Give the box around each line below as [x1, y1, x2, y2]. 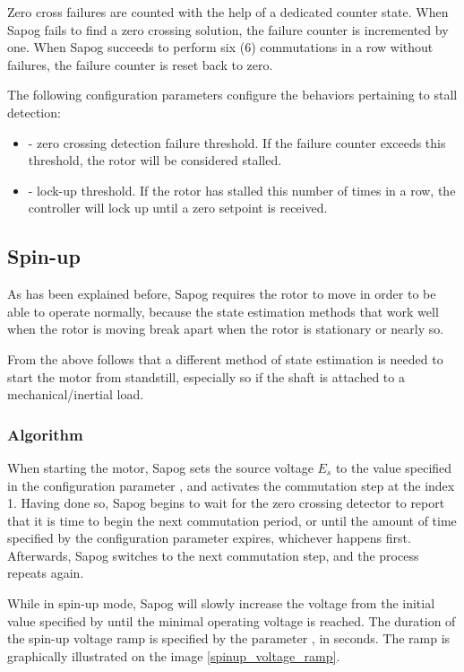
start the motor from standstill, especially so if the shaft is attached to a [7, 367, 405, 386]
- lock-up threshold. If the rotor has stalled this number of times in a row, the [28, 180, 456, 199]
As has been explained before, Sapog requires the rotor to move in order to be [7, 284, 436, 303]
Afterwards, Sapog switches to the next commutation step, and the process [7, 545, 419, 564]
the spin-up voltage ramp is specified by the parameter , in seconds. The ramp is [7, 629, 451, 648]
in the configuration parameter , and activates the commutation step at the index [7, 476, 455, 494]
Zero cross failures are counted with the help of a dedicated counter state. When [7, 3, 449, 21]
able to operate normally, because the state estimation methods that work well [7, 301, 439, 320]
